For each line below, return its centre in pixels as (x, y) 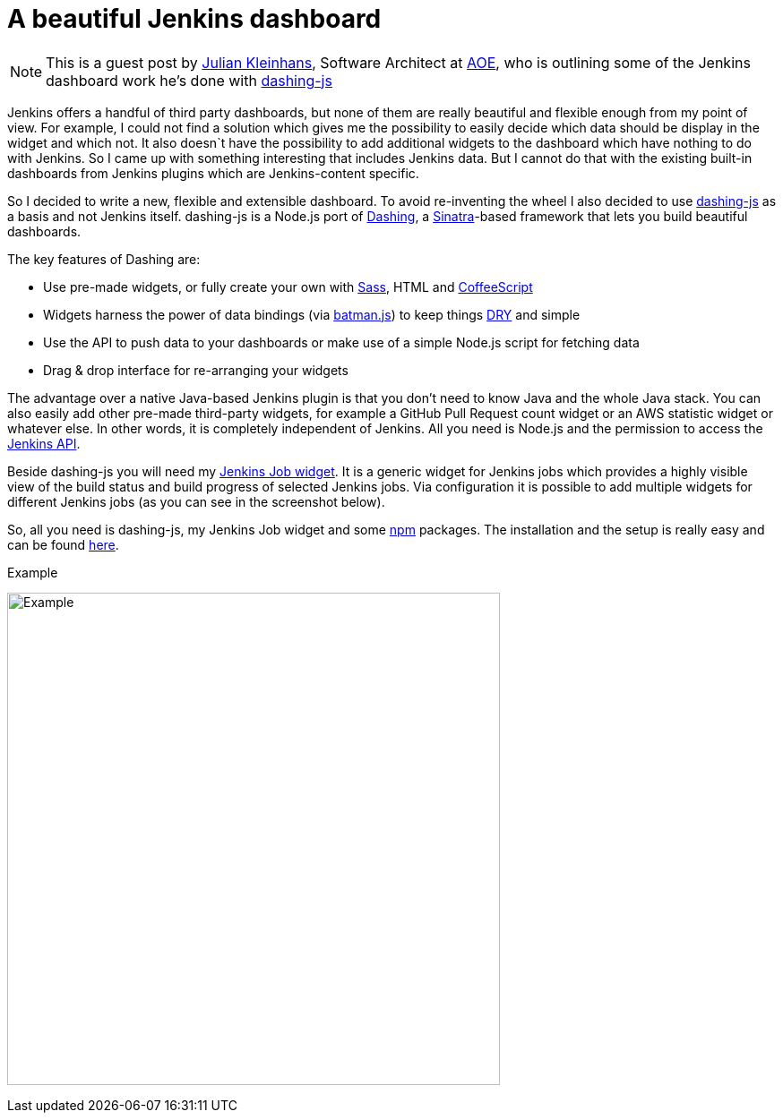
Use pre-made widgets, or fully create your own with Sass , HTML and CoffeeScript (288, 286)
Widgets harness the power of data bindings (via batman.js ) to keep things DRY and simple (312, 314)
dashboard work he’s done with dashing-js (189, 80)
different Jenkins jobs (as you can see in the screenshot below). (196, 501)
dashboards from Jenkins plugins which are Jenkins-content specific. (213, 173)
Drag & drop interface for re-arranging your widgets (196, 370)
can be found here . (63, 544)
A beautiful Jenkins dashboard (194, 19)
